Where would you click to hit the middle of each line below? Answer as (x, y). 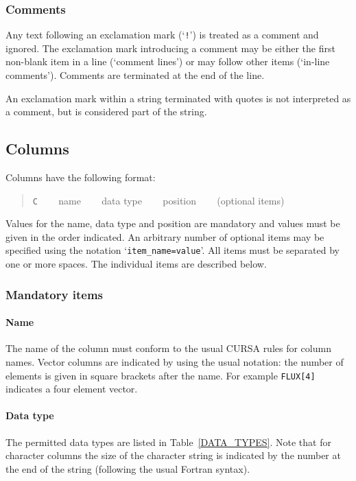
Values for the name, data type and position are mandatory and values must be (173, 223)
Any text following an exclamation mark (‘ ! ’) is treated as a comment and (162, 35)
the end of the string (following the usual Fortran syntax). (128, 468)
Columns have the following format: (81, 177)
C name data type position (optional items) (158, 200)
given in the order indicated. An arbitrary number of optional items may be (165, 236)
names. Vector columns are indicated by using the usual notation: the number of (175, 361)
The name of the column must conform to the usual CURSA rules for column (168, 348)
